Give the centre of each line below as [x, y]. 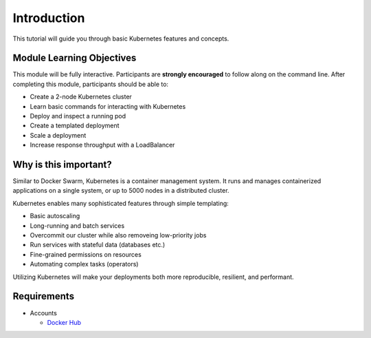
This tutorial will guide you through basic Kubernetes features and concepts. [121, 39]
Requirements [44, 296]
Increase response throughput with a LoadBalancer [102, 145]
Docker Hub [64, 322]
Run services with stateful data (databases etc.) [98, 245]
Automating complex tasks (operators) [84, 264]
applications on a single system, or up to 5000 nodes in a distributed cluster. [121, 191]
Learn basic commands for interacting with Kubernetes [108, 106]
